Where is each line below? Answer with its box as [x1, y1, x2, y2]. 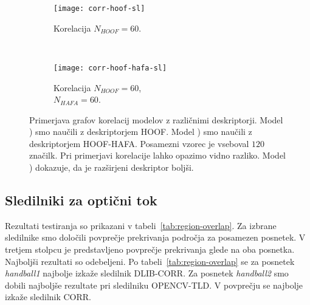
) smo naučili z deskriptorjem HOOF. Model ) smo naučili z [29, 125, 252, 138]
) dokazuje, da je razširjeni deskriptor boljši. [29, 161, 194, 174]
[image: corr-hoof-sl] [53, 4, 145, 13]
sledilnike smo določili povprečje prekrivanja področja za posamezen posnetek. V [5, 231, 306, 244]
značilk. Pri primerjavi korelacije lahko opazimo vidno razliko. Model [29, 149, 286, 162]
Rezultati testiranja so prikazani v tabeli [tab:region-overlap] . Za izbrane [5, 219, 277, 231]
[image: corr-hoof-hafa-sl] [53, 63, 167, 72]
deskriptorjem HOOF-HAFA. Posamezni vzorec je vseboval [29, 137, 249, 149]
